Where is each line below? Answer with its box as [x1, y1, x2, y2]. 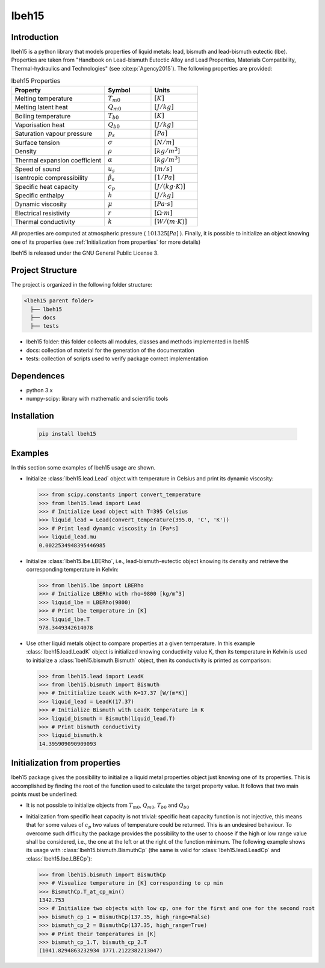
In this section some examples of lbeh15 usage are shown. [11, 463, 156, 471]
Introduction [11, 32, 59, 42]
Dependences [11, 371, 65, 381]
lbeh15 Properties [11, 77, 61, 85]
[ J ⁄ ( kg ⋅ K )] [154, 182, 186, 190]
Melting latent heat [14, 103, 69, 112]
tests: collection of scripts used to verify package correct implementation [26, 355, 208, 362]
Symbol [108, 86, 131, 94]
